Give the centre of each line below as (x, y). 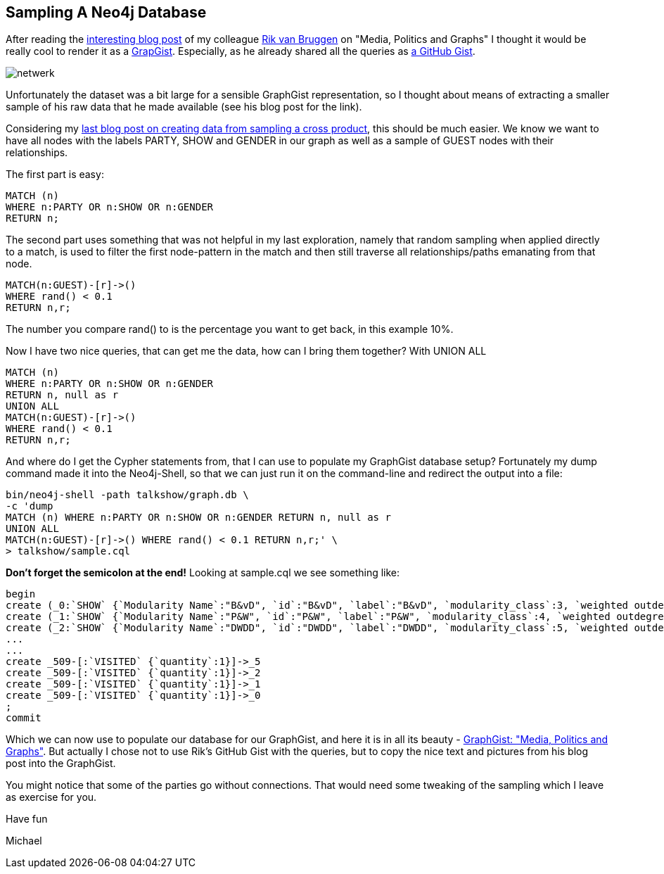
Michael (24, 841)
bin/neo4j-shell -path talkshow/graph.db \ (127, 495)
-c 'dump (30, 506)
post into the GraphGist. (61, 764)
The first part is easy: (55, 175)
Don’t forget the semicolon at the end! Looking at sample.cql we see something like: (203, 573)
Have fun (27, 819)
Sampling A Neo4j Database (106, 12)
